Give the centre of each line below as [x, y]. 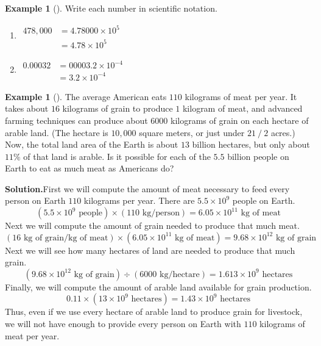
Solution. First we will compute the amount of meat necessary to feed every [147, 188]
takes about [27, 108]
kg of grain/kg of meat [66, 238]
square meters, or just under [192, 132]
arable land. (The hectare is [57, 132]
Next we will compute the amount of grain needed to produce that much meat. [152, 225]
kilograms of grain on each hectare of [240, 120]
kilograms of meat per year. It [241, 96]
